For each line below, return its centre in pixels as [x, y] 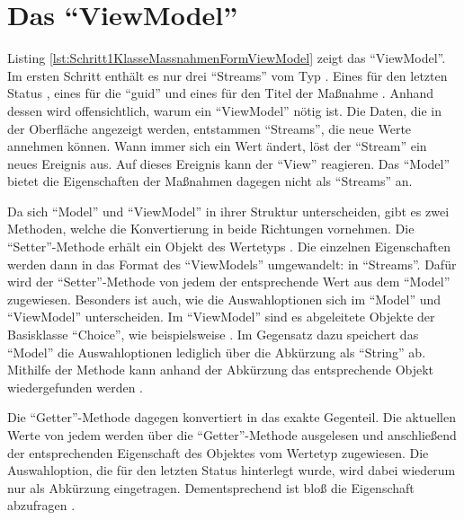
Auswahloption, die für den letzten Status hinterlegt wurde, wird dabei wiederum [232, 470]
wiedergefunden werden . [75, 387]
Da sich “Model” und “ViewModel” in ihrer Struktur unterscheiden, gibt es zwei [228, 211]
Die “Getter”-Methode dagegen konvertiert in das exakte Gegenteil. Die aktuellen [232, 417]
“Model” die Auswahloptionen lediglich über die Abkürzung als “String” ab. [217, 352]
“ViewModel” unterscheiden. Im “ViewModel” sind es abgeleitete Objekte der [221, 317]
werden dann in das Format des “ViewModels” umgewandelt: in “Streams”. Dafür [232, 264]
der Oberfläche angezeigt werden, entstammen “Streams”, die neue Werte [210, 128]
